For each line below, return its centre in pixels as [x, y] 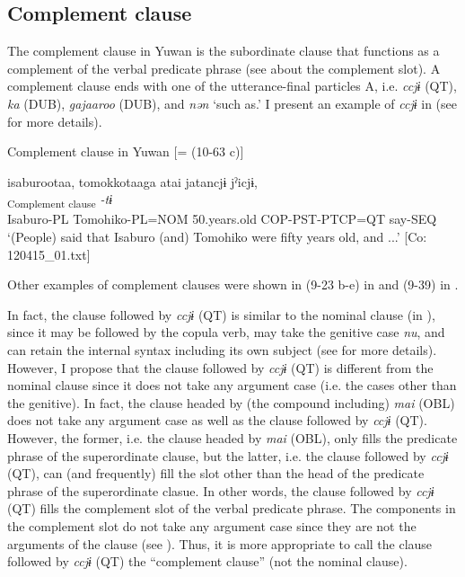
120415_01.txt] [49, 254]
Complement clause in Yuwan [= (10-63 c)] [126, 151]
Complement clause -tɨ [60, 200]
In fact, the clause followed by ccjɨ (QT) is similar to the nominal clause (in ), [221, 314]
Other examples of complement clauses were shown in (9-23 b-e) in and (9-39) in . [233, 284]
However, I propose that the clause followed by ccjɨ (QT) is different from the [220, 367]
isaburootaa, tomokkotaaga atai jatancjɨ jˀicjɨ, [132, 181]
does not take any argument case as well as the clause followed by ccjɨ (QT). [217, 420]
